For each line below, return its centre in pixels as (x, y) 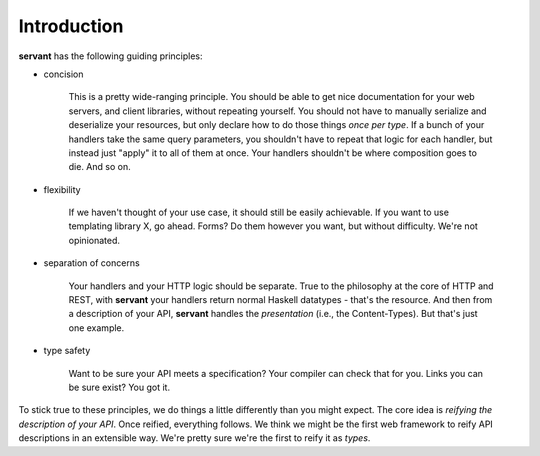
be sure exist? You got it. (119, 387)
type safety (67, 351)
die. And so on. (99, 167)
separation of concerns (91, 263)
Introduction (71, 26)
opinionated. (94, 240)
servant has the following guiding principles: (111, 56)
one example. (96, 327)
